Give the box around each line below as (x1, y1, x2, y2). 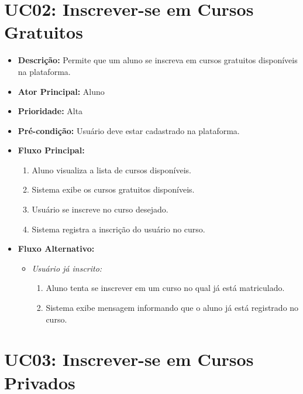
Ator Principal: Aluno (18, 85, 105, 97)
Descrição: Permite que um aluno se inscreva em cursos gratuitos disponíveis (18, 54, 298, 66)
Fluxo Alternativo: (18, 242, 95, 255)
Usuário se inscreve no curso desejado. (32, 203, 168, 215)
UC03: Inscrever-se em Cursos (4, 347, 254, 371)
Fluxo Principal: (18, 144, 85, 156)
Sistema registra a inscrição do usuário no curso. (32, 222, 205, 235)
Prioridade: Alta (18, 105, 83, 117)
